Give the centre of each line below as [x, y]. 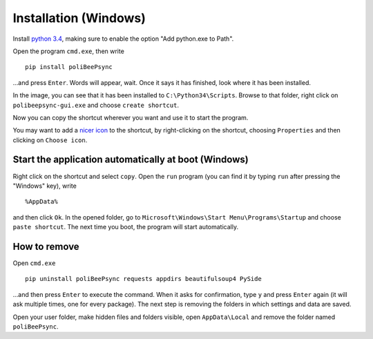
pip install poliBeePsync [69, 67]
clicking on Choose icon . [50, 140]
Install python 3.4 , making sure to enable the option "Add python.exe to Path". [123, 39]
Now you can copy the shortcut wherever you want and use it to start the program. [131, 117]
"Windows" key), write [45, 186]
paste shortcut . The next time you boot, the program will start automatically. [125, 227]
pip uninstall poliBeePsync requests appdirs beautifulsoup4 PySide [143, 279]
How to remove [46, 246]
